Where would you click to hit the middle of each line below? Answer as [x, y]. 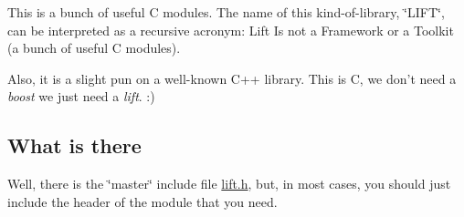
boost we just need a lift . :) [81, 96]
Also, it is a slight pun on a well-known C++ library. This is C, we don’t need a [232, 78]
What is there [74, 145]
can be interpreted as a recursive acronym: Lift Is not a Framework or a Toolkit [231, 30]
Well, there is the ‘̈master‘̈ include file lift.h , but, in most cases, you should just [229, 184]
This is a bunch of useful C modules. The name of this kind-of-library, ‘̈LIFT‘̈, [226, 12]
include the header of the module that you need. [142, 201]
